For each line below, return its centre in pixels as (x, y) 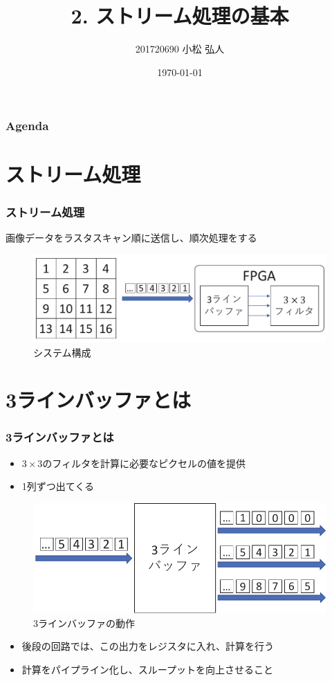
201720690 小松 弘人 (180, 49)
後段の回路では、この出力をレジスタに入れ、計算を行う (148, 646)
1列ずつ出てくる (58, 486)
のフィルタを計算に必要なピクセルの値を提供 (144, 463)
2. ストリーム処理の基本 (180, 16)
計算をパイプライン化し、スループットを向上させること (147, 669)
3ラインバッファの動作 (84, 623)
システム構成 (62, 352)
